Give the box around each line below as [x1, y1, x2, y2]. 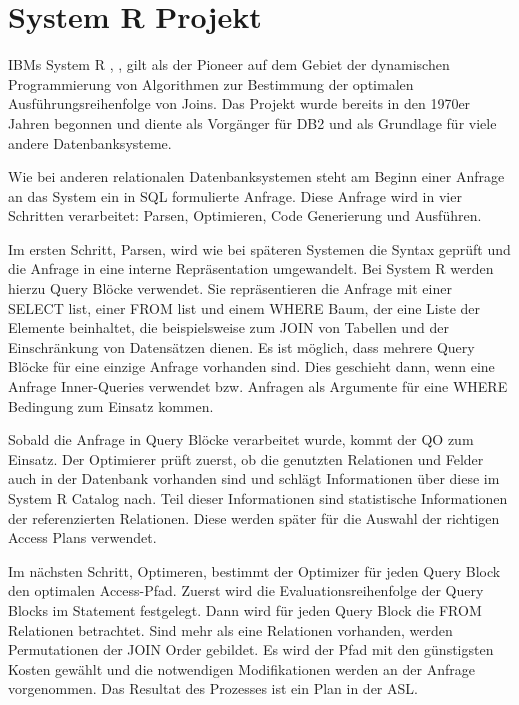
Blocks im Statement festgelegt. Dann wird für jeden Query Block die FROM [8, 599, 482, 620]
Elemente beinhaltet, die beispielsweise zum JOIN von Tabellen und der [8, 317, 449, 338]
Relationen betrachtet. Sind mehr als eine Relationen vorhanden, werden [8, 619, 453, 640]
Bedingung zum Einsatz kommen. [8, 395, 214, 416]
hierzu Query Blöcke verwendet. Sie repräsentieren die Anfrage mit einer [8, 278, 452, 299]
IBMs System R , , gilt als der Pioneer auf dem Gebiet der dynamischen [8, 54, 450, 75]
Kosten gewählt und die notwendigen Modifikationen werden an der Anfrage [8, 658, 475, 679]
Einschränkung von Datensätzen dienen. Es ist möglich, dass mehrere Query [8, 336, 475, 357]
